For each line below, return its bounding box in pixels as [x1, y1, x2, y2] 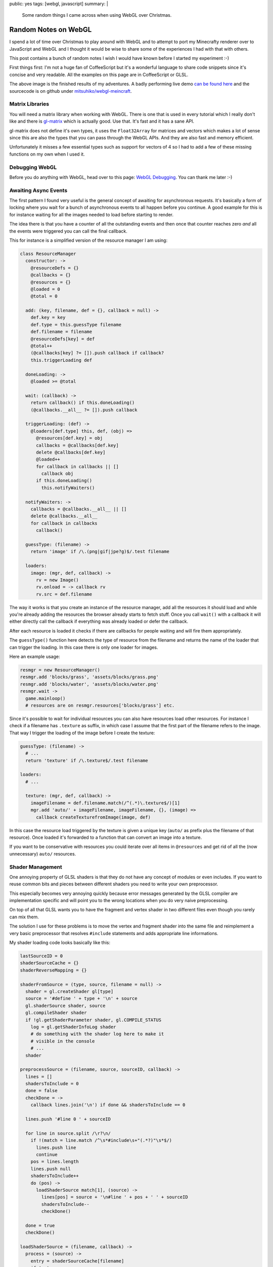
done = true [25, 1222, 55, 1228]
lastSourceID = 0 [20, 953, 63, 959]
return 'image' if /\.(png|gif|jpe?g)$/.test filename [30, 549, 169, 554]
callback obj [41, 471, 74, 476]
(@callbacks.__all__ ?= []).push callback [30, 407, 138, 413]
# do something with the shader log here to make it [30, 1031, 164, 1037]
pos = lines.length [30, 1159, 79, 1165]
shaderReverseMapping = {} [20, 967, 87, 973]
